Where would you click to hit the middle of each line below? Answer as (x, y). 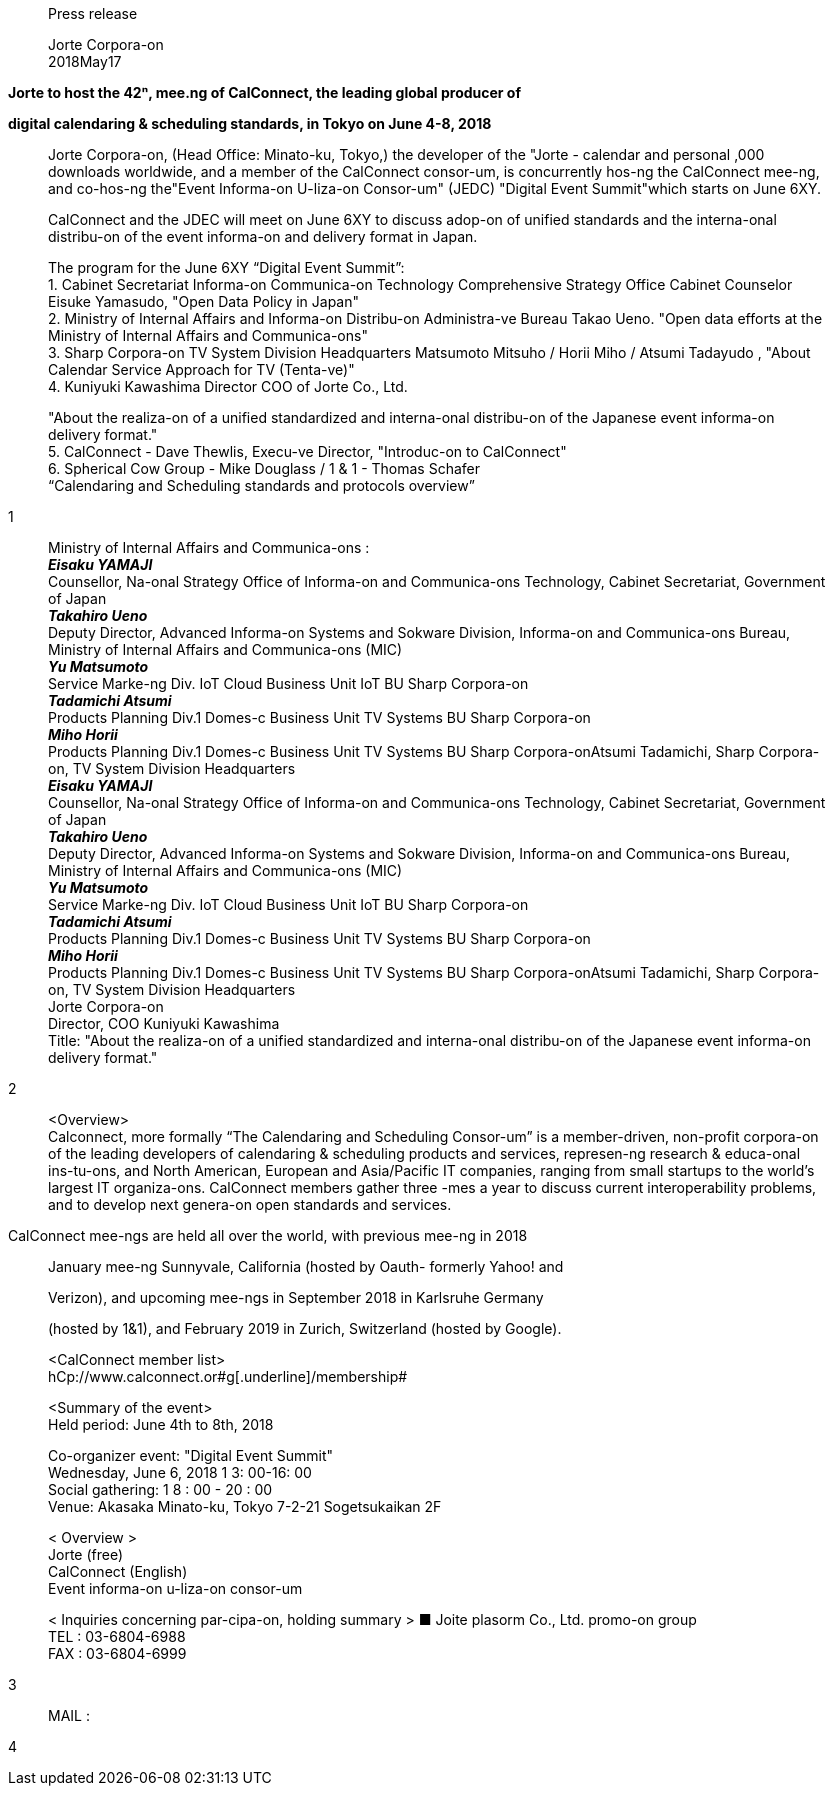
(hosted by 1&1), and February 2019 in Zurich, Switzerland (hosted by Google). (305, 1328)
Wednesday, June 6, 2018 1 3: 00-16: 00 (180, 1472)
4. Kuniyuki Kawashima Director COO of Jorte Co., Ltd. (228, 386)
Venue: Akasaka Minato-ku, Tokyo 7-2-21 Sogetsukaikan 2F (245, 1506)
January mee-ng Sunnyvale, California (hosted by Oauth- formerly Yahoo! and (306, 1266)
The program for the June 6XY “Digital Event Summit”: (226, 267)
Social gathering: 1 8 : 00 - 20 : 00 (160, 1489)
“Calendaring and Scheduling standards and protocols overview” (261, 485)
